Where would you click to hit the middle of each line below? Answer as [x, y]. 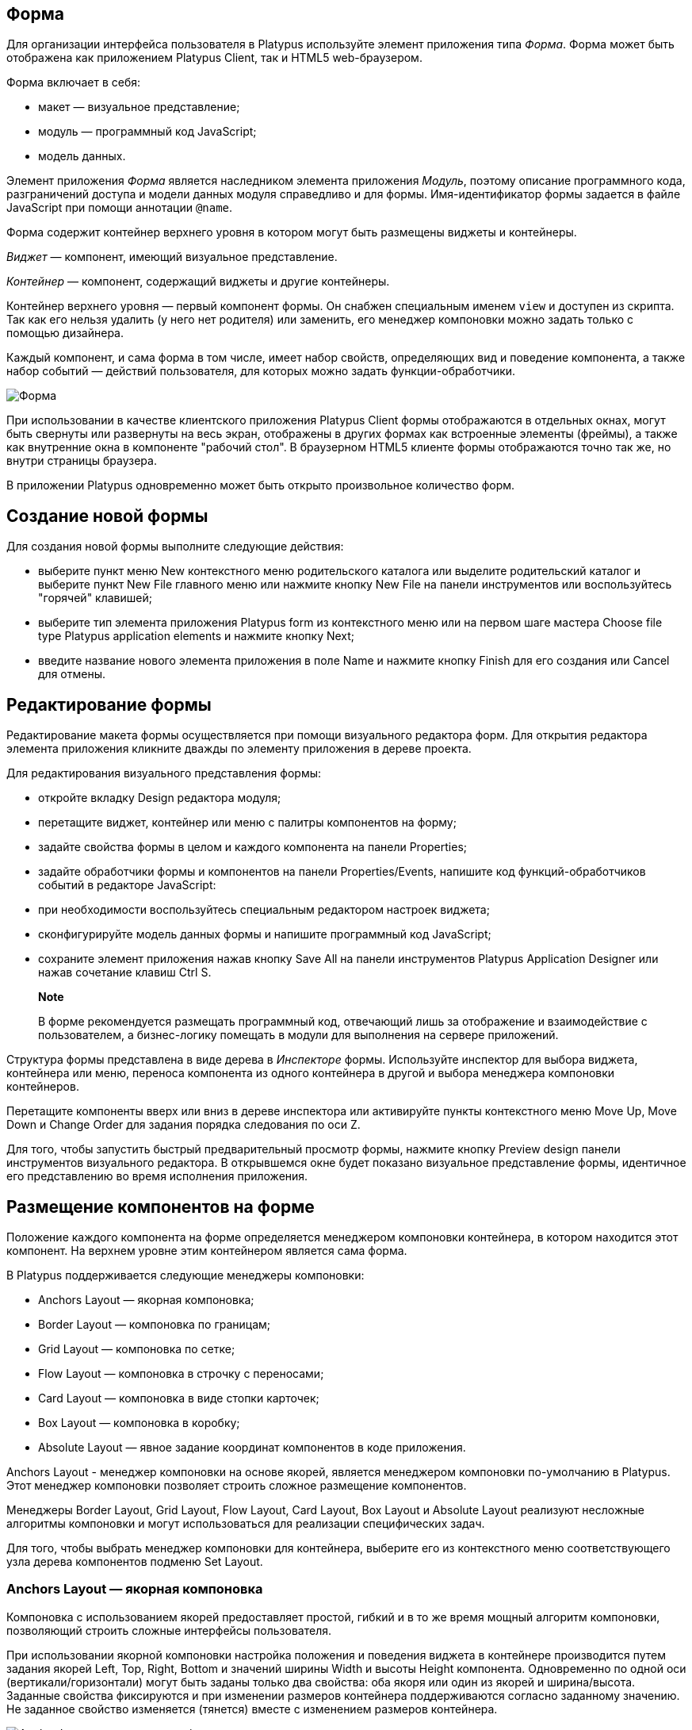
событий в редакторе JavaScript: [127, 885]
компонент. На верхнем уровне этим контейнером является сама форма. [207, 1250]
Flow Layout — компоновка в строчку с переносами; [181, 1373]
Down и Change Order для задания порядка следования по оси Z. [184, 1125]
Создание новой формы [107, 516]
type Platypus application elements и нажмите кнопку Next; [197, 636]
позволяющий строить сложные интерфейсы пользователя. [169, 1630]
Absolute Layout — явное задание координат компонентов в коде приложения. [252, 1447]
